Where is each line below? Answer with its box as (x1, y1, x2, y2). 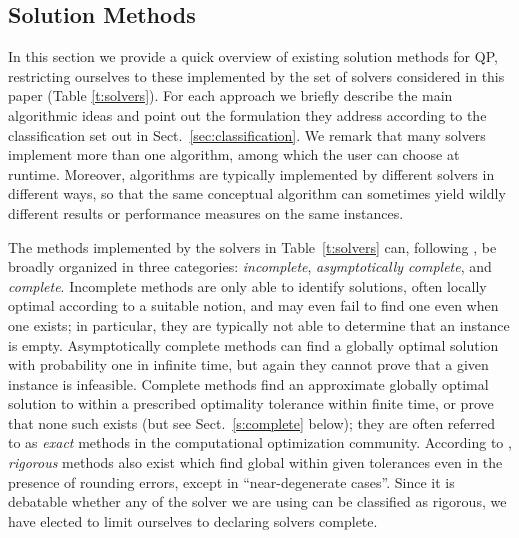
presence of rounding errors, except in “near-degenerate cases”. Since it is (8, 471, 455, 492)
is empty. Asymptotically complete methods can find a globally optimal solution (8, 334, 499, 355)
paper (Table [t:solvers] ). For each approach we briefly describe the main (8, 85, 453, 106)
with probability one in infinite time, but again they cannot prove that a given (8, 354, 489, 375)
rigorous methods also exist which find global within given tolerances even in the (8, 452, 503, 473)
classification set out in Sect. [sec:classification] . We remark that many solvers (8, 124, 486, 145)
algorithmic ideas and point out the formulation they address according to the (8, 104, 487, 125)
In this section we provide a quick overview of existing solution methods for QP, (8, 46, 498, 67)
